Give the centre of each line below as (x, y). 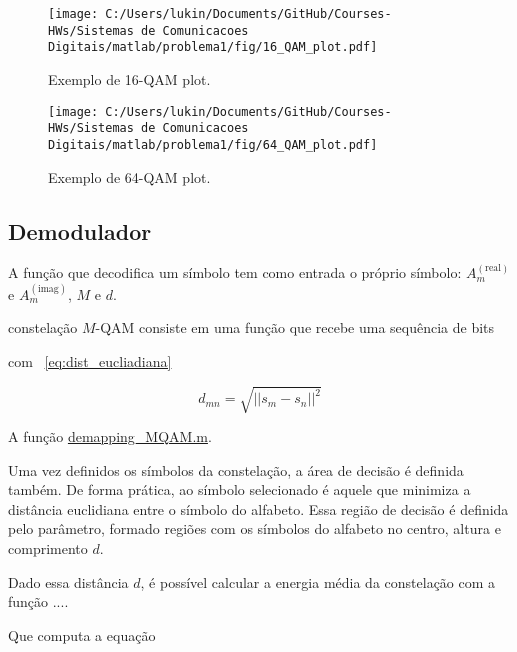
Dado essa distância (68, 581)
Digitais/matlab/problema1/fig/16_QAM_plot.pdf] (213, 47)
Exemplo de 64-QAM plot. (129, 176)
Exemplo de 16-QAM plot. (129, 78)
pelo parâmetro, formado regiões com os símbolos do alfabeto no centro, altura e (254, 528)
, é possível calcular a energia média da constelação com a (318, 581)
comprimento (48, 548)
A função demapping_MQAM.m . (110, 436)
